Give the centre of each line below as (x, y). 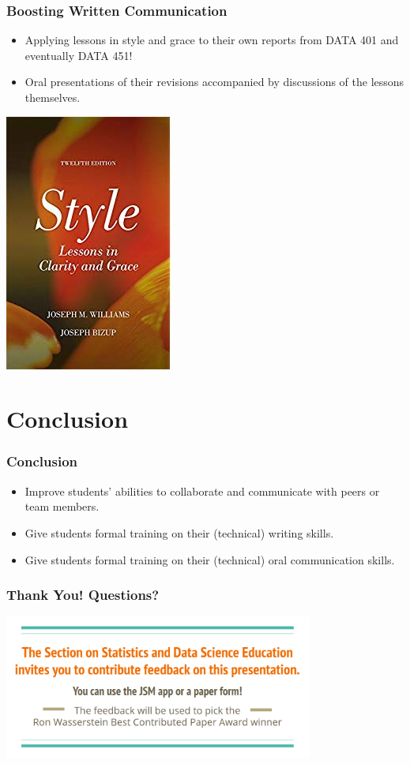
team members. (62, 506)
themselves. (53, 97)
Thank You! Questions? (83, 595)
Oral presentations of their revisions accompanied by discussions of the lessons (214, 82)
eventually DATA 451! (79, 55)
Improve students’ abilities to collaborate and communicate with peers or (202, 491)
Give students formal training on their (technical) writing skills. (179, 532)
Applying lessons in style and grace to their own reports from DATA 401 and (212, 40)
